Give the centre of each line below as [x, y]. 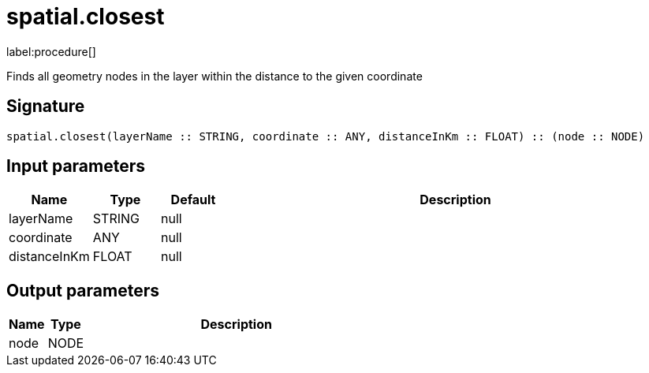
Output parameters [83, 290]
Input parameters [76, 166]
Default [193, 200]
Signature [46, 106]
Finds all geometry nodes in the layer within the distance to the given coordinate [214, 76]
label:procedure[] [51, 51]
